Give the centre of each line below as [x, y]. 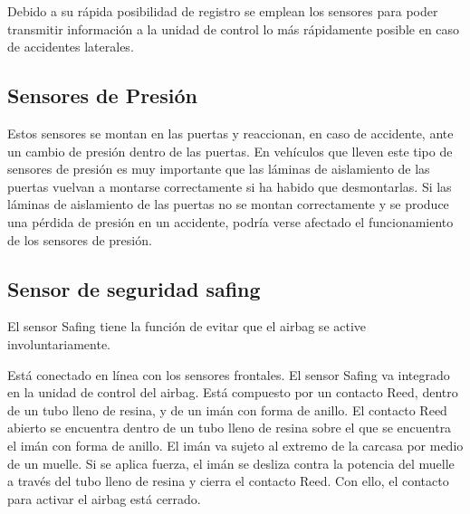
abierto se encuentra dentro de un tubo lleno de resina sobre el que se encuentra [230, 428]
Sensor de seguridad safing [134, 288]
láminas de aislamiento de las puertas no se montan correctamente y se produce [228, 204]
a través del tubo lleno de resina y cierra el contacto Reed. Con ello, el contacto [228, 481]
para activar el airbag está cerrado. [104, 498]
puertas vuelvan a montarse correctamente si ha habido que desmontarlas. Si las [230, 186]
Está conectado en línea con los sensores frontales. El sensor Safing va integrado [229, 374]
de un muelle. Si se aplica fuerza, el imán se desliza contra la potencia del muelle [231, 463]
